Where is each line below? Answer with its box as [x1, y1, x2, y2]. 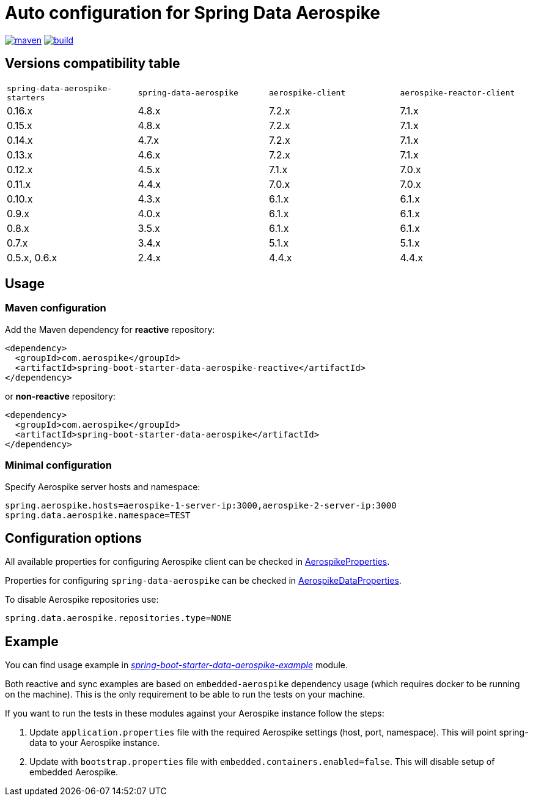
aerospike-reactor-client [400, 88, 515, 98]
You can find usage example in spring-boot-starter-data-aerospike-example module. [5, 660, 348, 671]
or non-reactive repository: [5, 390, 116, 401]
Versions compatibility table [5, 56, 180, 72]
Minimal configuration [5, 459, 112, 472]
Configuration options [5, 530, 142, 546]
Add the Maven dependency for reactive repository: [5, 324, 215, 335]
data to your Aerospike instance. [29, 737, 160, 748]
